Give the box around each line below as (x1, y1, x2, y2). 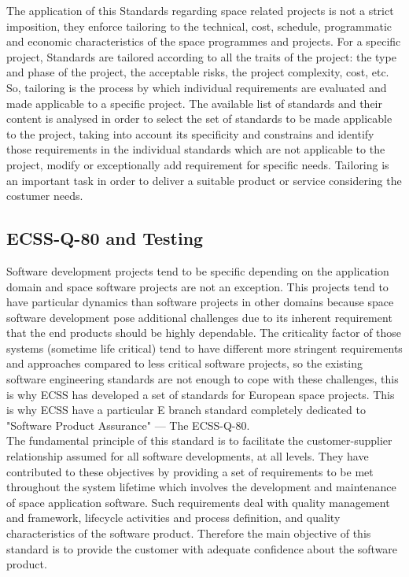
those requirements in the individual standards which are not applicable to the (6, 141, 385, 157)
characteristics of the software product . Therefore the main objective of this (6, 525, 371, 542)
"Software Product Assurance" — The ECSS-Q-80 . (6, 416, 250, 433)
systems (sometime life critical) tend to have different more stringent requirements (6, 339, 403, 356)
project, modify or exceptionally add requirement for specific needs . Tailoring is (6, 156, 389, 172)
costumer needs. (6, 187, 83, 204)
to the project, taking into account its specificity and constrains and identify (6, 125, 374, 142)
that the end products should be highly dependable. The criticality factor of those (6, 324, 402, 341)
